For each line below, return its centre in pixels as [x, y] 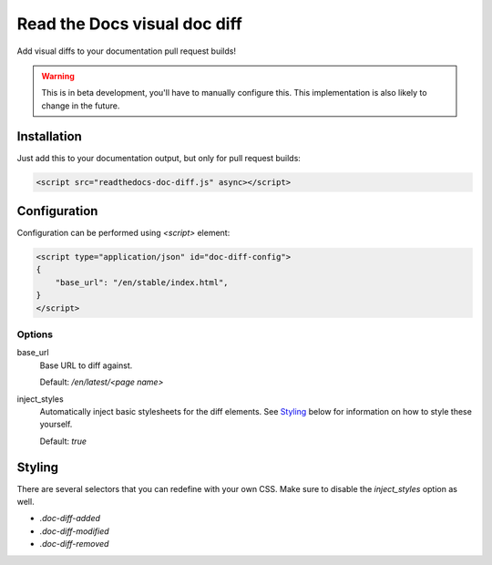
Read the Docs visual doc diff [130, 24]
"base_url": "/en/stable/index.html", [142, 282]
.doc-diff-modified [74, 531]
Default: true [63, 441]
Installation [49, 136]
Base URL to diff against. [86, 365]
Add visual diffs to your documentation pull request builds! [127, 51]
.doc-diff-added [70, 519]
